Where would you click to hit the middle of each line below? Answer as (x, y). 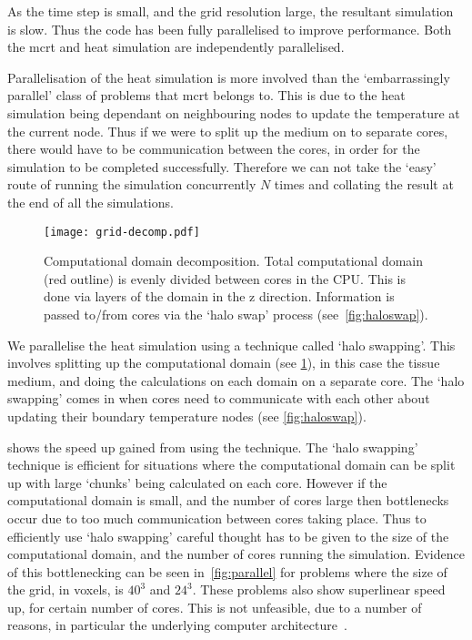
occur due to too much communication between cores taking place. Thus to (217, 518)
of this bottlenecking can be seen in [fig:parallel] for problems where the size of (227, 571)
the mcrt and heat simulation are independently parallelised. (176, 47)
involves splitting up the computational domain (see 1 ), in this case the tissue (224, 363)
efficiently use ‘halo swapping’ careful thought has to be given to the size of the (228, 536)
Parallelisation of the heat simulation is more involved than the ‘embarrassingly (229, 77)
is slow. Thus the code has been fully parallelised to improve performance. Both (230, 29)
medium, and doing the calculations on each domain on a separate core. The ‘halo (236, 380)
